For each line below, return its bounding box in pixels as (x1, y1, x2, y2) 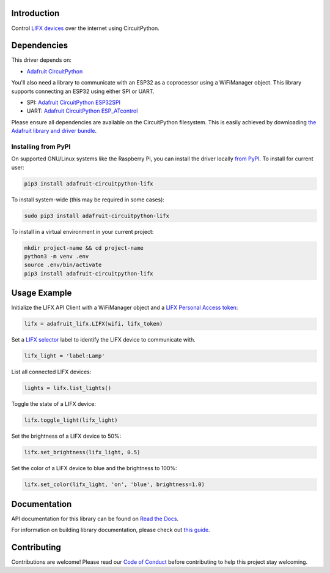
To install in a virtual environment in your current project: (11, 228, 154, 235)
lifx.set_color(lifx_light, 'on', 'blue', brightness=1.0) (24, 481, 205, 488)
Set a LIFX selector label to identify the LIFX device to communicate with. (11, 336, 196, 343)
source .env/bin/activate (24, 261, 102, 269)
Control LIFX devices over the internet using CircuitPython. (11, 24, 159, 32)
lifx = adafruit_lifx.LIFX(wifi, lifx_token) (24, 320, 163, 328)
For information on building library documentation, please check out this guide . (11, 526, 210, 533)
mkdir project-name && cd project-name (24, 244, 144, 251)
